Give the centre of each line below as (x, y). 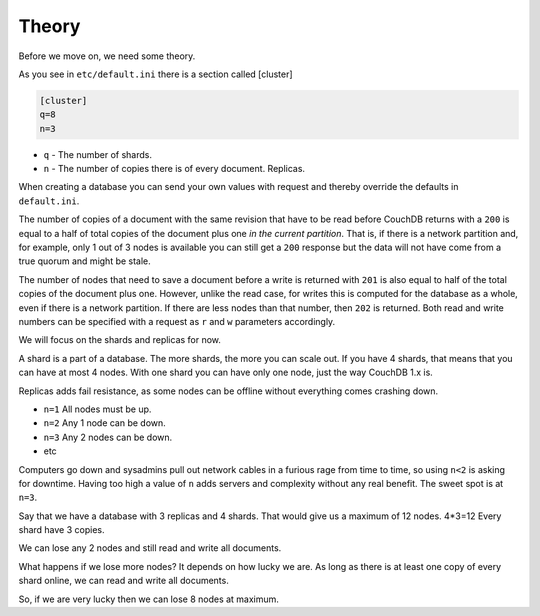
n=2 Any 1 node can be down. (105, 423)
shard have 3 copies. (61, 530)
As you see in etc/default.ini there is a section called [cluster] (156, 74)
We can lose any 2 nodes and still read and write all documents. (150, 548)
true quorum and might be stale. (85, 261)
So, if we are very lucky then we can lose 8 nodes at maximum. (149, 599)
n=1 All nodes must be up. (97, 409)
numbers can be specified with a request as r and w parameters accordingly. (177, 321)
